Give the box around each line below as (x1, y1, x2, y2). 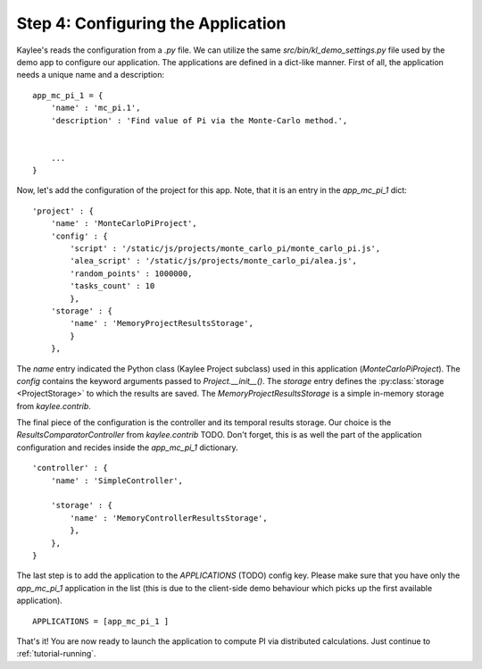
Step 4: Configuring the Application (16, 13, 287, 33)
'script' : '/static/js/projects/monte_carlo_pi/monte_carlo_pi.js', (70, 244, 381, 254)
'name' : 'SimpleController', (50, 475, 183, 486)
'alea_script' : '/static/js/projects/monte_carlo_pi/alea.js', (70, 255, 357, 266)
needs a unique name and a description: (16, 70, 165, 80)
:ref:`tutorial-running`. (16, 648, 97, 659)
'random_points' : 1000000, (70, 268, 193, 279)
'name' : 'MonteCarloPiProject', (50, 219, 198, 229)
